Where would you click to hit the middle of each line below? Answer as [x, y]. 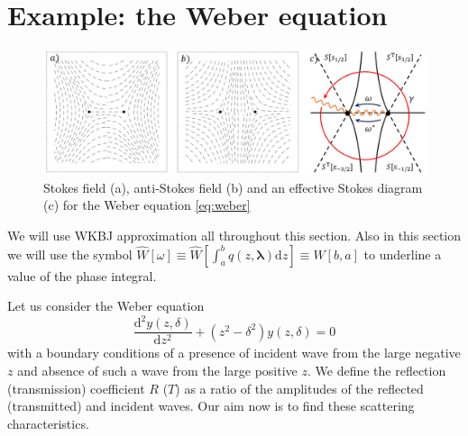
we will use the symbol [70, 254]
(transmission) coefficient [76, 388]
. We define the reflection [376, 370]
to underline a [403, 254]
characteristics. [48, 423]
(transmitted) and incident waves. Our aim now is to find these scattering [211, 406]
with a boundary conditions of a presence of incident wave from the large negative [234, 353]
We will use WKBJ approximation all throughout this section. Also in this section [234, 236]
